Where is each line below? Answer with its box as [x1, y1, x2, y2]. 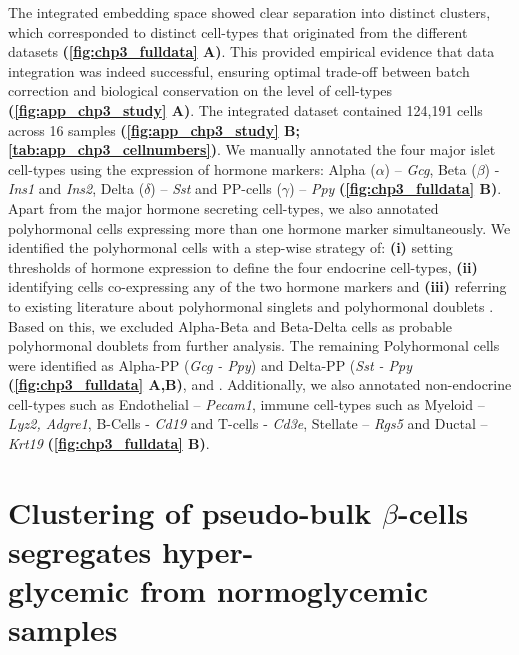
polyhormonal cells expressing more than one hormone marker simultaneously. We [8, 217, 511, 238]
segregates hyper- [8, 531, 254, 572]
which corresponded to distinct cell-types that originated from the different [8, 21, 468, 42]
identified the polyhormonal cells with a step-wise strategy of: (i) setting [8, 237, 453, 258]
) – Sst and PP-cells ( [150, 178, 282, 199]
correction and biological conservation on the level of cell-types [8, 80, 393, 101]
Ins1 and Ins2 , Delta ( [8, 178, 145, 199]
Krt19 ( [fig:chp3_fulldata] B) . [8, 433, 210, 454]
